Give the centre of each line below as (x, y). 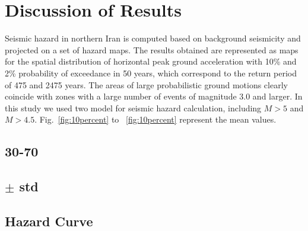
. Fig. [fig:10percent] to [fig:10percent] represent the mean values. (155, 119)
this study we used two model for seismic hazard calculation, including (133, 108)
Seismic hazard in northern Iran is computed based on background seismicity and (153, 38)
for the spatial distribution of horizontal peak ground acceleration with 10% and (151, 61)
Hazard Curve (49, 221)
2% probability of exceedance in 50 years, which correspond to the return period (151, 73)
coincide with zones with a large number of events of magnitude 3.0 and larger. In (154, 96)
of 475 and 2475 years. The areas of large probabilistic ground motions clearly (146, 84)
